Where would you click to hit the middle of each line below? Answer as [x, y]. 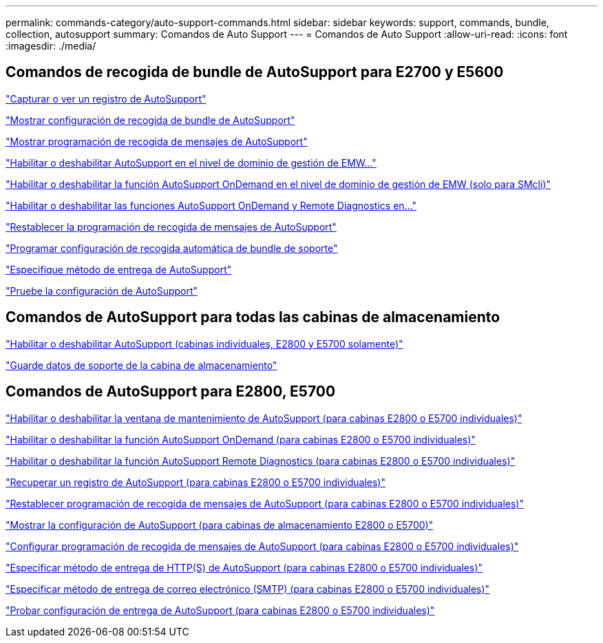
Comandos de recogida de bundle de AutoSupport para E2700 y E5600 [255, 72]
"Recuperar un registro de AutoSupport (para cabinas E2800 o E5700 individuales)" [196, 482]
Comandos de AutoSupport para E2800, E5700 [171, 392]
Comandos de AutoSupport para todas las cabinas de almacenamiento [253, 317]
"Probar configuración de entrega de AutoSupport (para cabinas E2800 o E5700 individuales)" [220, 610]
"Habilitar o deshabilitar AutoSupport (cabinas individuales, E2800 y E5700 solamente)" [204, 344]
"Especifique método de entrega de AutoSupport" [119, 269]
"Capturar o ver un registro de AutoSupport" [106, 98]
